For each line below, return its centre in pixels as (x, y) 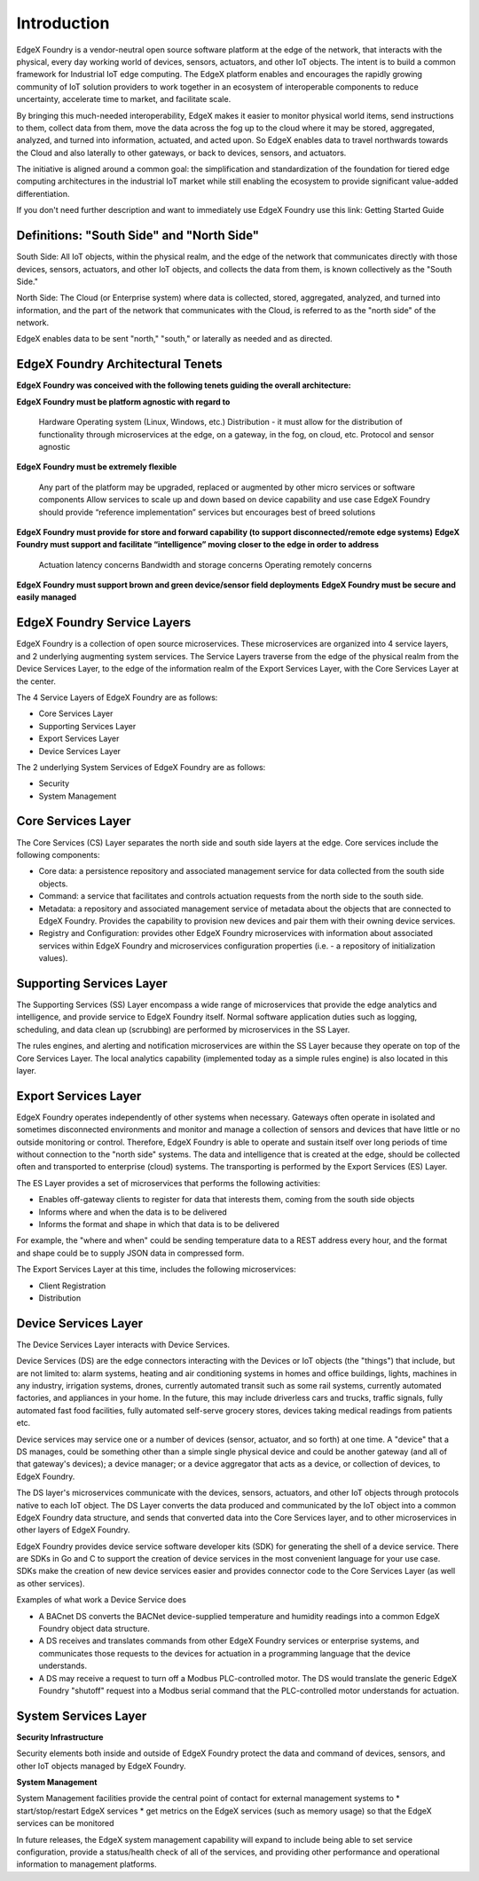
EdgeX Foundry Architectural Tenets (119, 364)
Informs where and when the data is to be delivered (133, 1212)
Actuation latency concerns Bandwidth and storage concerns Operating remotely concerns (205, 564)
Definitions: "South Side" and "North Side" (138, 236)
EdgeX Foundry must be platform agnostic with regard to (123, 401)
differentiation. (43, 193)
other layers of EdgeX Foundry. (73, 1530)
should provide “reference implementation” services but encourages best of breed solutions (207, 512)
